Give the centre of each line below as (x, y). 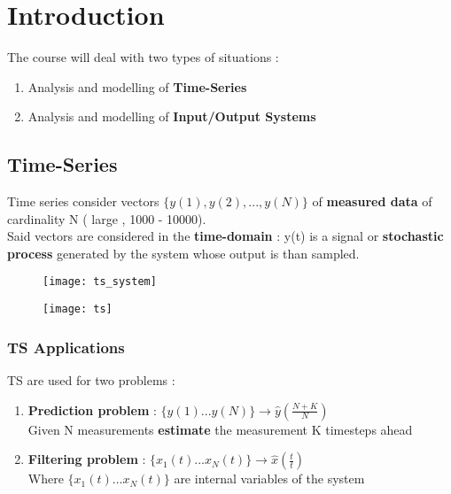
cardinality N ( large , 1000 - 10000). (107, 218)
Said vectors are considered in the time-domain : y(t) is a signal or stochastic (225, 236)
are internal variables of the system (269, 479)
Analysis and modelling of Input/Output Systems (172, 116)
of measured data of (372, 201)
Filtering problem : (87, 459)
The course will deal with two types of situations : (143, 57)
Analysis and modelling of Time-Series (137, 86)
